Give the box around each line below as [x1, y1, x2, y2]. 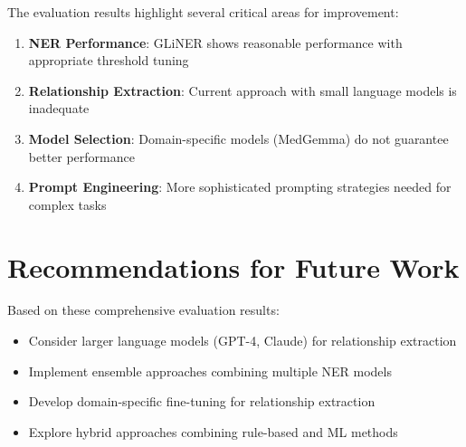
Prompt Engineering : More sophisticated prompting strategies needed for [28, 177, 452, 196]
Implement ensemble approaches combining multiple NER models [28, 361, 392, 380]
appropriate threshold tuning [28, 51, 189, 70]
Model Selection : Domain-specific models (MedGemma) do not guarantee [28, 128, 449, 147]
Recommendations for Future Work [7, 248, 460, 285]
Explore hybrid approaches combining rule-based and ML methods [28, 422, 398, 441]
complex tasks [28, 195, 107, 214]
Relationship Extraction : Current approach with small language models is [28, 81, 457, 100]
